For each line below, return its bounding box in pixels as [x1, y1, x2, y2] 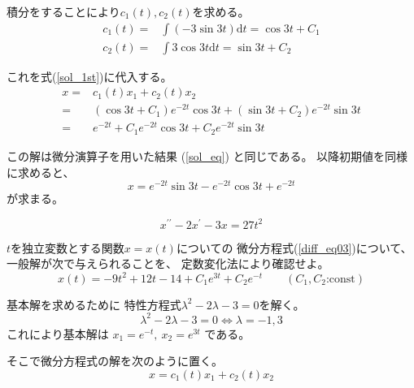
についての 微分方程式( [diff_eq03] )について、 [176, 239, 412, 256]
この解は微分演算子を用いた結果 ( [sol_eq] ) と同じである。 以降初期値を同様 [7, 147, 408, 164]
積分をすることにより [7, 3, 120, 19]
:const [325, 273, 355, 285]
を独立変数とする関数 [11, 239, 124, 256]
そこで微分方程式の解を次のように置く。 [7, 352, 223, 369]
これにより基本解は [7, 325, 109, 342]
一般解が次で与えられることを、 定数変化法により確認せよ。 [7, 255, 329, 272]
